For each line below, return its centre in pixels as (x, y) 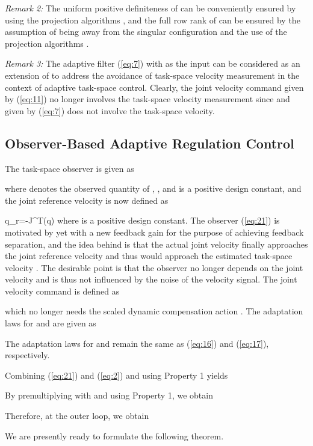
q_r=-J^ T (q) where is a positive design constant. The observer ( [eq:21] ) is (142, 220)
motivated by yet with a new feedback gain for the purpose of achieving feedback (154, 232)
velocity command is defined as (62, 291)
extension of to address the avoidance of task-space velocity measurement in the (152, 75)
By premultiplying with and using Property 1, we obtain (109, 395)
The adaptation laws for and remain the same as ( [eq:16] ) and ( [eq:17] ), (137, 343)
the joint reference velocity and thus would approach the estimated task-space (149, 256)
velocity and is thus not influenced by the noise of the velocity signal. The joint (151, 279)
